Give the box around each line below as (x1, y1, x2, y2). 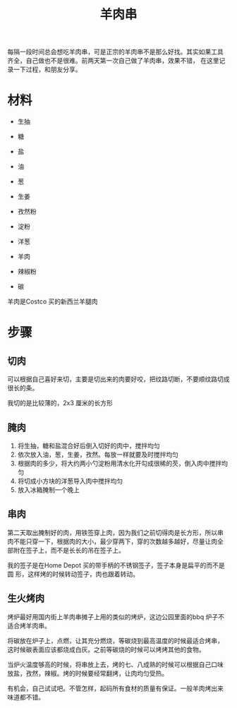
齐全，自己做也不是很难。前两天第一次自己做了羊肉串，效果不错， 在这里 (7, 56, 219, 65)
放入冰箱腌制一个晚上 (17, 485, 80, 494)
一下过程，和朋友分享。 (13, 65, 82, 74)
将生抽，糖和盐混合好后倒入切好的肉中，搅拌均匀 (17, 441, 160, 450)
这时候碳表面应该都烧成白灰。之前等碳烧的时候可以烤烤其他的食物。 (7, 645, 205, 654)
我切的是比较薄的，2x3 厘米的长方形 (7, 399, 113, 407)
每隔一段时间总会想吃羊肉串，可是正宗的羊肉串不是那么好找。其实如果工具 (7, 47, 224, 56)
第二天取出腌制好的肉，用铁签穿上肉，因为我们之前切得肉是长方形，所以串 (7, 528, 224, 536)
